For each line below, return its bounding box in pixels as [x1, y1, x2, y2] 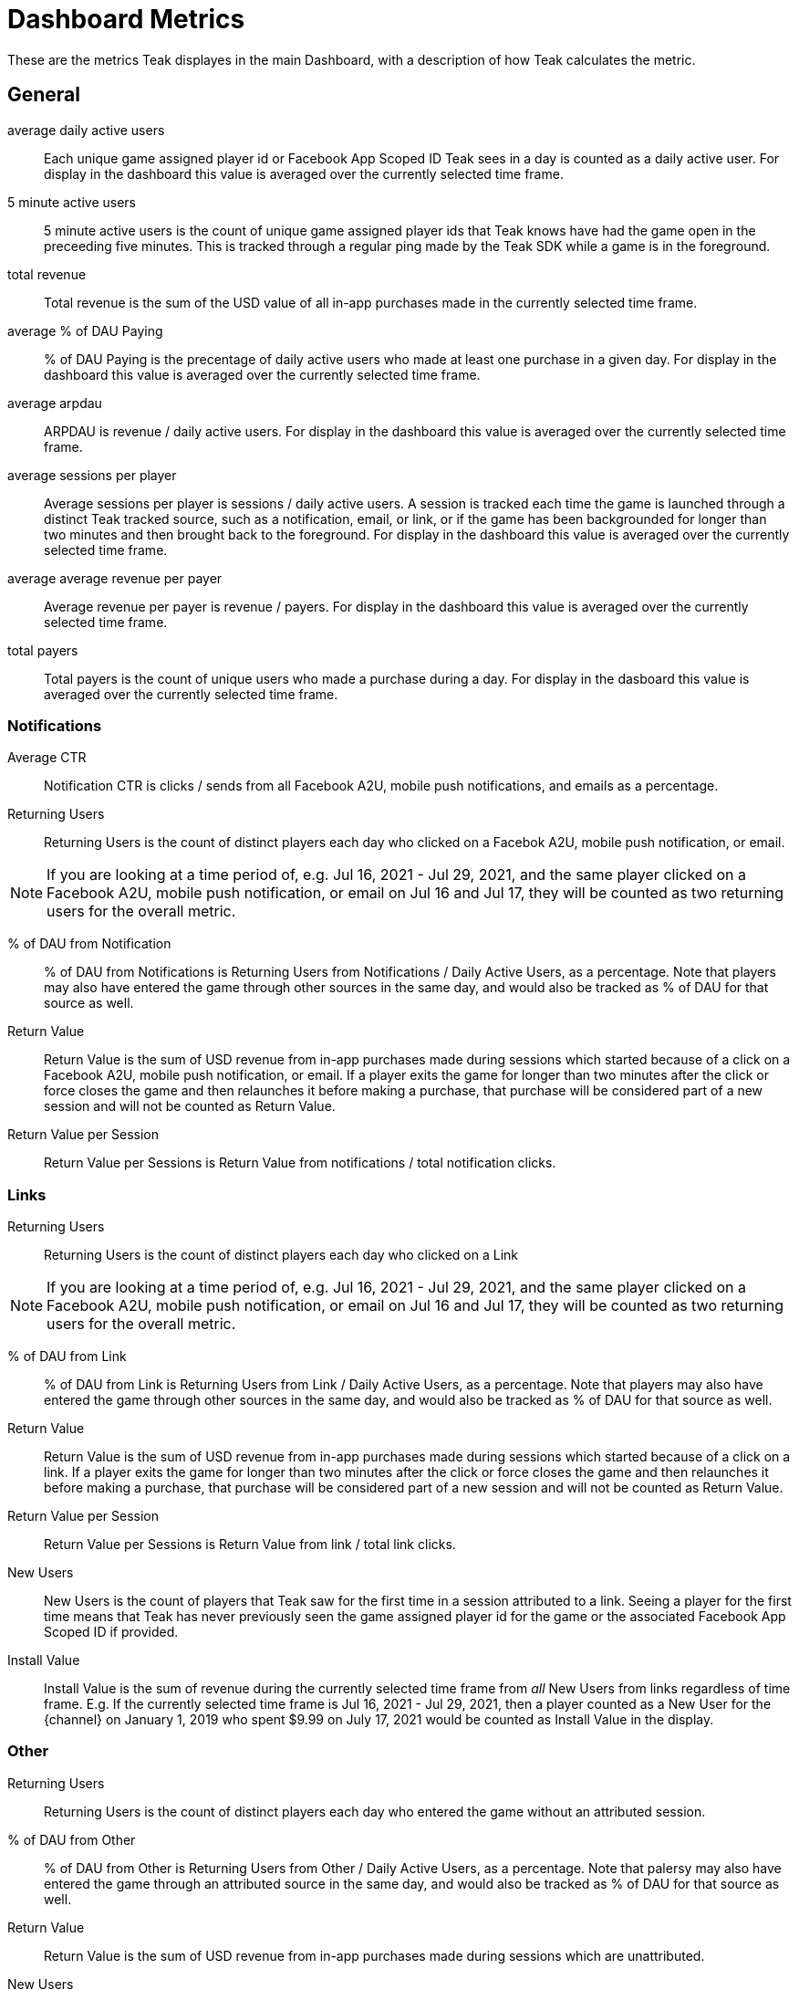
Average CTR [7, 749, 87, 766]
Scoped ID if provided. [44, 1624, 179, 1640]
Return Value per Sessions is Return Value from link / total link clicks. [44, 1536, 456, 1553]
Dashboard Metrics [7, 4, 245, 35]
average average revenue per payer [7, 570, 223, 586]
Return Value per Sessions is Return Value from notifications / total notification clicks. [44, 1155, 556, 1171]
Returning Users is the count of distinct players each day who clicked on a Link [44, 1247, 519, 1263]
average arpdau [7, 394, 102, 411]
